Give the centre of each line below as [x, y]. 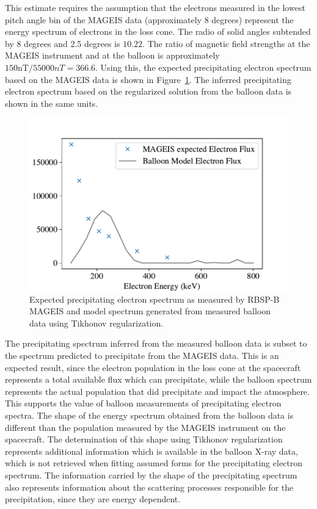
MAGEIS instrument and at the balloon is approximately [112, 55]
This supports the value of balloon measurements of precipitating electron [143, 403]
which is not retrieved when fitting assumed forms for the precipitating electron [154, 463]
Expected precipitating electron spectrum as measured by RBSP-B [155, 299]
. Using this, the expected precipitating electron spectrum [203, 67]
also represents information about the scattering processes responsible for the [149, 487]
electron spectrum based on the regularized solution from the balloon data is [148, 91]
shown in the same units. [52, 103]
